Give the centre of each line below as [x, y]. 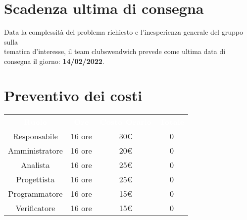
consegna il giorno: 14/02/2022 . [54, 61]
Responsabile [35, 136]
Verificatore [35, 208]
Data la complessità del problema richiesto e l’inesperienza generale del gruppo [123, 32]
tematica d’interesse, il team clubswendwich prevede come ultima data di [115, 51]
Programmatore [35, 193]
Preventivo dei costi [73, 95]
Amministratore [35, 150]
